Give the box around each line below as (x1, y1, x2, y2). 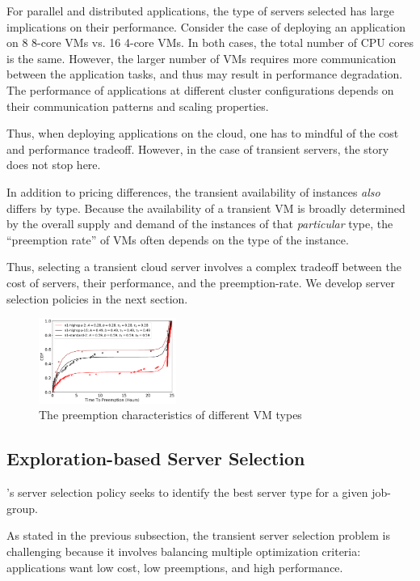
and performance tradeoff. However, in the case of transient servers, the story (6, 140, 389, 157)
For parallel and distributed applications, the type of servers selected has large (6, 2, 395, 19)
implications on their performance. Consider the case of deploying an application (6, 18, 405, 35)
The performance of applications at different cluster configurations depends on (6, 81, 394, 98)
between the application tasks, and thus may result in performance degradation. (6, 66, 403, 83)
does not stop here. (6, 156, 101, 173)
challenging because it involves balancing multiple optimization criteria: (6, 542, 361, 559)
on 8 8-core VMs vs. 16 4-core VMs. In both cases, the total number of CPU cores (6, 34, 414, 51)
